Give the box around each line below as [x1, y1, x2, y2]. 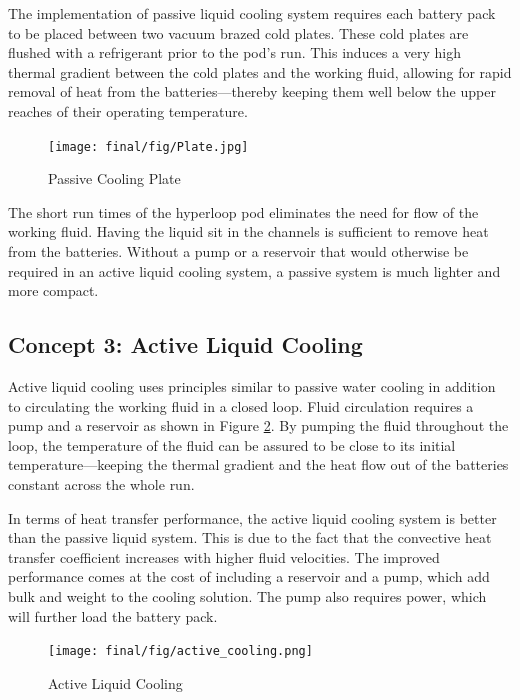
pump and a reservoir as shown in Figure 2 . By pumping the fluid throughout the [8, 415, 509, 436]
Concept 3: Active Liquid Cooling [8, 329, 363, 360]
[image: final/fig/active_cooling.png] [48, 644, 313, 659]
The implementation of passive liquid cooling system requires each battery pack [8, 3, 496, 23]
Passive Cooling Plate [48, 168, 181, 189]
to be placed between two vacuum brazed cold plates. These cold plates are [8, 22, 469, 43]
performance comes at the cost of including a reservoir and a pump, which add [8, 566, 490, 587]
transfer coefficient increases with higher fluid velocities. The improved [8, 546, 440, 567]
